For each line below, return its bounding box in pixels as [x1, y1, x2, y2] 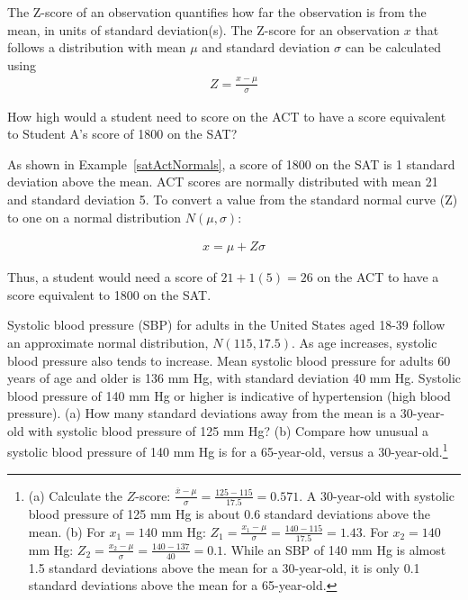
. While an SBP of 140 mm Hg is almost [223, 540, 446, 559]
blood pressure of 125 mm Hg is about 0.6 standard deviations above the [28, 505, 430, 523]
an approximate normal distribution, [7, 332, 209, 351]
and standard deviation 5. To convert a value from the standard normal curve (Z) [7, 189, 458, 208]
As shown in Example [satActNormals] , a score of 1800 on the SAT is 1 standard [7, 154, 455, 173]
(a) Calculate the [28, 486, 123, 505]
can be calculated [345, 38, 441, 57]
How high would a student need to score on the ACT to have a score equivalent [7, 106, 446, 125]
